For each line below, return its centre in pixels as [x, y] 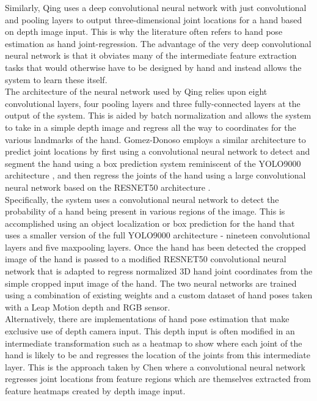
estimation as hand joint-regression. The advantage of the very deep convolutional [158, 43]
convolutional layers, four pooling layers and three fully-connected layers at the [153, 103]
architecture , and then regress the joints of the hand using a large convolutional [155, 175]
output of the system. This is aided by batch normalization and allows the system [158, 115]
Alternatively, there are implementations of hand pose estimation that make [147, 319]
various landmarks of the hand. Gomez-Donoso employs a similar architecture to [155, 139]
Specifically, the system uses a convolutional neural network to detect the [142, 199]
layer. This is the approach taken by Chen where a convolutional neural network [155, 366]
